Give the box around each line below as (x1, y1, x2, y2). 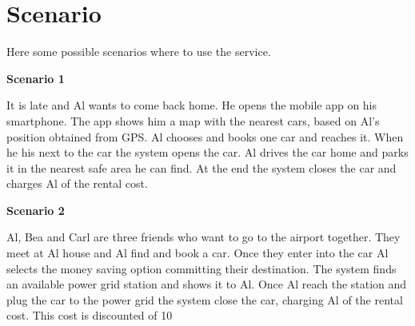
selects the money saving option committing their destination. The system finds (6, 260, 397, 276)
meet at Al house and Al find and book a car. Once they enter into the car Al (6, 245, 389, 261)
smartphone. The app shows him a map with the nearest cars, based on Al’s (6, 112, 380, 129)
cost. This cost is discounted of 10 (6, 307, 173, 324)
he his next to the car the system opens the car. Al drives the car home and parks (6, 144, 409, 161)
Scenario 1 (6, 70, 65, 86)
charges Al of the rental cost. (6, 175, 148, 192)
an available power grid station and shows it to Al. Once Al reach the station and (6, 276, 407, 292)
